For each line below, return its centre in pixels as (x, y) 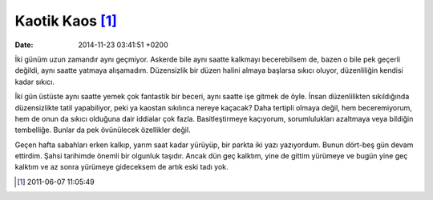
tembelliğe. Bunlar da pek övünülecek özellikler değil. (103, 130)
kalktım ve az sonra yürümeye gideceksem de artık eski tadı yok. (121, 167)
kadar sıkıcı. (35, 82)
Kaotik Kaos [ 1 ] (66, 21)
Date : (24, 45)
